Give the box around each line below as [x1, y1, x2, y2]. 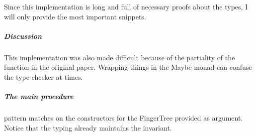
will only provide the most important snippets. [4, 11, 146, 21]
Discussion [4, 30, 42, 41]
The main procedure [4, 91, 74, 102]
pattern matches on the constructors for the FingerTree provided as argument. [4, 113, 243, 123]
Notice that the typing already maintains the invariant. [4, 122, 172, 133]
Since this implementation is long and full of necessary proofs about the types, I [4, 1, 248, 11]
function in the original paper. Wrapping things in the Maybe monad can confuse [4, 62, 252, 72]
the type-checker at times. [4, 71, 83, 82]
